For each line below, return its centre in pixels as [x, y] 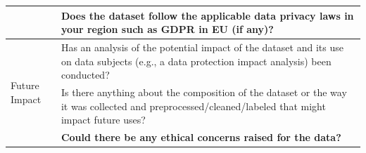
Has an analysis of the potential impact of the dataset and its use [202, 47]
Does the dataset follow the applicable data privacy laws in [207, 15]
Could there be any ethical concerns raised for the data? [201, 137]
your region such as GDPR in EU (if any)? [167, 29]
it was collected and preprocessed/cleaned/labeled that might [193, 106]
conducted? [85, 75]
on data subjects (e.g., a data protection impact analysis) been [196, 61]
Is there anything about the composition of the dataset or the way [204, 92]
